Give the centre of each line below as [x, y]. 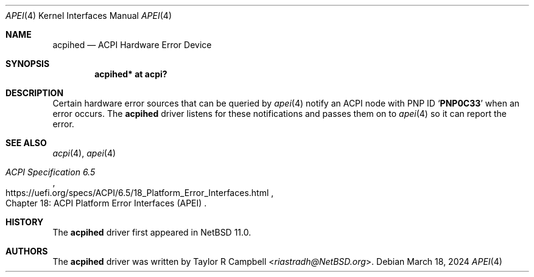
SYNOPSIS [28, 64]
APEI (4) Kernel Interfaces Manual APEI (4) [89, 16]
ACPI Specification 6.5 [51, 172]
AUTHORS [27, 251]
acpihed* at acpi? [131, 74]
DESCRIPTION [35, 93]
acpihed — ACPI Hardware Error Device [132, 45]
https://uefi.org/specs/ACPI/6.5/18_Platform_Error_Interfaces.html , [140, 193]
